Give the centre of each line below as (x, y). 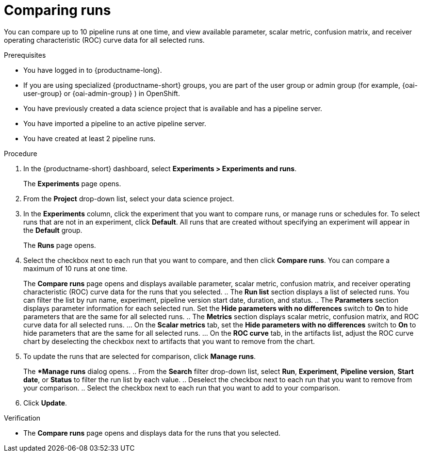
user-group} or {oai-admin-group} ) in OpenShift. (102, 93)
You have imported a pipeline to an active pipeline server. (115, 123)
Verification (22, 418)
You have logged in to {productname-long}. (93, 70)
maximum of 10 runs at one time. (75, 268)
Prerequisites (25, 55)
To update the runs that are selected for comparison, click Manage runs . (140, 356)
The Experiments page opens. (72, 183)
